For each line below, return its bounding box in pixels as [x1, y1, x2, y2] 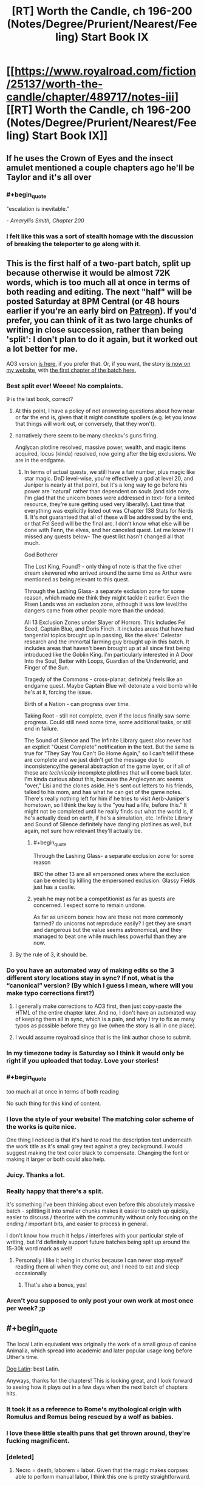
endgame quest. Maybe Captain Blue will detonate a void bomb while [24, 682, 197, 690]
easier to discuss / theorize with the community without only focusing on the [6, 1214, 198, 1221]
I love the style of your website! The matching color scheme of [6, 1115, 194, 1123]
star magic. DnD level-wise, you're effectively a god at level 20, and [24, 475, 194, 482]
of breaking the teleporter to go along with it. [6, 240, 141, 248]
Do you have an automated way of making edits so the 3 [6, 966, 175, 974]
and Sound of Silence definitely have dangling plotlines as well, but [24, 821, 192, 828]
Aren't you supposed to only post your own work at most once [6, 1296, 194, 1305]
